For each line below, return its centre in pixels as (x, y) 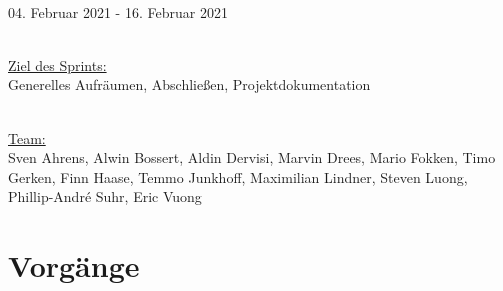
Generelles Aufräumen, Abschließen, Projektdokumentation (189, 84)
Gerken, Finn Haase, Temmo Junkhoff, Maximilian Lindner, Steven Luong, (238, 176)
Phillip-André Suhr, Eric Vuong (105, 196)
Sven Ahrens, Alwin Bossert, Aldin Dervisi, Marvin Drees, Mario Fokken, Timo (252, 157)
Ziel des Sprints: (57, 64)
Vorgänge (74, 265)
